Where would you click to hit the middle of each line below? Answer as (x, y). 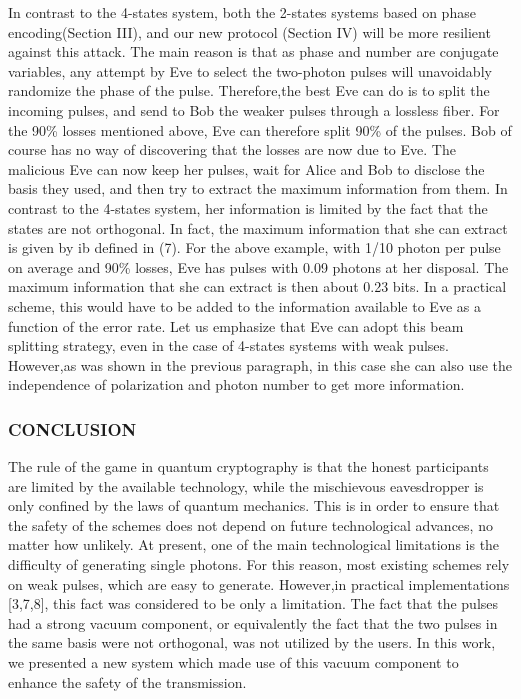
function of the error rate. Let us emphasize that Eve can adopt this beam (236, 325)
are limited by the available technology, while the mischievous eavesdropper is (246, 485)
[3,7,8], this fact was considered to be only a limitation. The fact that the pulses (253, 603)
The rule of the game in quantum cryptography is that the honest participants (248, 466)
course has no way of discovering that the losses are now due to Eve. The (232, 149)
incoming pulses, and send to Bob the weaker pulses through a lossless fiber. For (254, 109)
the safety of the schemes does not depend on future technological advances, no (250, 524)
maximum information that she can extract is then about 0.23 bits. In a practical (257, 286)
